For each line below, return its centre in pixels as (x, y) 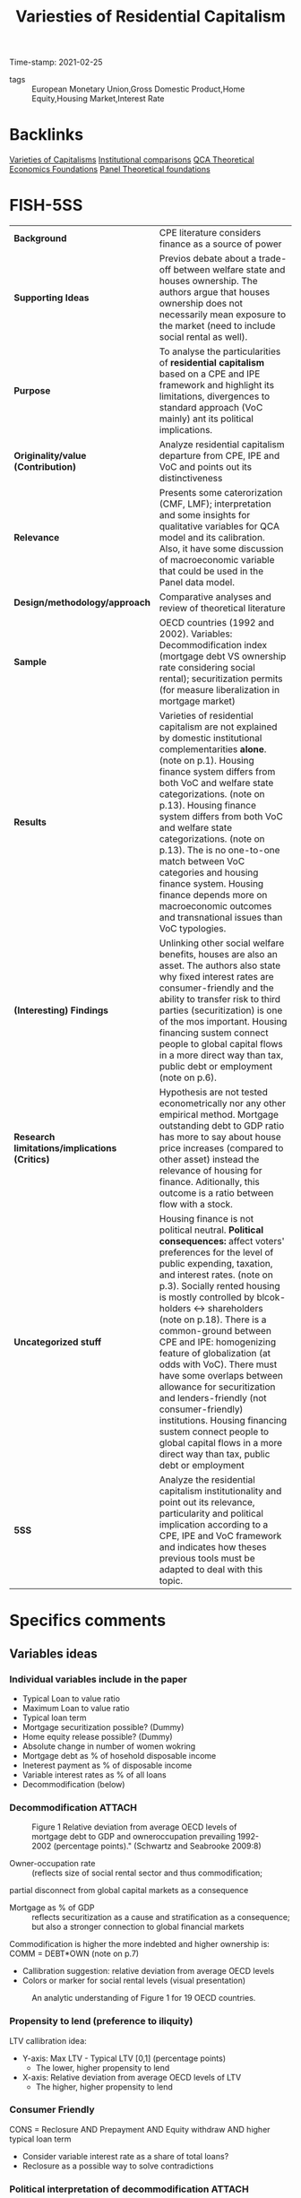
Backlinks (47, 135)
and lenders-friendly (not (213, 1398)
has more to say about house (220, 1138)
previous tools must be (207, 1559)
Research (34, 1138)
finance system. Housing (211, 884)
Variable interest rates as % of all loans (95, 1774)
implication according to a (214, 1525)
